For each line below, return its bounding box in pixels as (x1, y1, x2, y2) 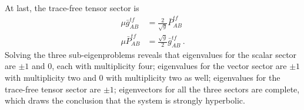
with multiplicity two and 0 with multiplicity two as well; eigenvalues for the (5, 71, 280, 84)
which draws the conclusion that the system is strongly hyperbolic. (5, 94, 245, 106)
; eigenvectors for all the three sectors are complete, (113, 82, 300, 95)
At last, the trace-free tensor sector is (5, 2, 139, 13)
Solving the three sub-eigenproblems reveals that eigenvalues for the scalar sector (5, 48, 297, 60)
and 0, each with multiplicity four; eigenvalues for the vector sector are (31, 60, 287, 72)
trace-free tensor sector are (5, 82, 101, 95)
